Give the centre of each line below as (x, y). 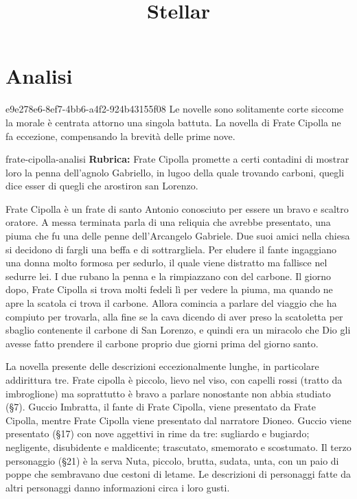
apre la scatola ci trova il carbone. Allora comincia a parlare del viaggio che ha (171, 303)
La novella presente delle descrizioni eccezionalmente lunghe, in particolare (162, 366)
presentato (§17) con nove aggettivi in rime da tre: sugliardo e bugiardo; (158, 433)
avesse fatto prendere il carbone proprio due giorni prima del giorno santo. (162, 343)
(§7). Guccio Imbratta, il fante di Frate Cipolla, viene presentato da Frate (161, 407)
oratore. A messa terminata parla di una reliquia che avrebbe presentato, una (168, 222)
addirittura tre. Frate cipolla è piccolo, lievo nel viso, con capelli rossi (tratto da (174, 380)
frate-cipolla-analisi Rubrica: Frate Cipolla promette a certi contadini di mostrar (177, 159)
